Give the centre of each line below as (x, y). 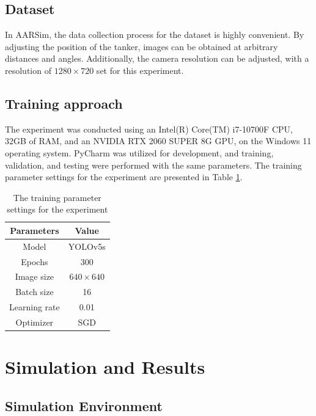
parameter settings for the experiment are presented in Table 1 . (124, 177)
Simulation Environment (84, 405)
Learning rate (35, 307)
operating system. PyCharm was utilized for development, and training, (139, 152)
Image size (35, 276)
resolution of (28, 70)
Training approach (64, 103)
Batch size (35, 292)
